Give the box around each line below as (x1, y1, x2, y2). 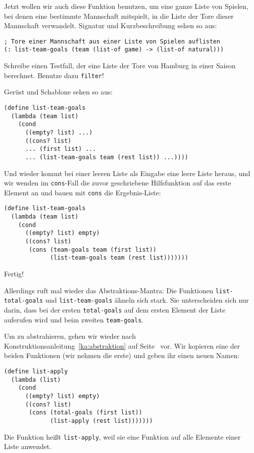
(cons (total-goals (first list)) (29, 409, 143, 416)
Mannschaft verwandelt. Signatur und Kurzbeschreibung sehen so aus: (4, 20, 217, 31)
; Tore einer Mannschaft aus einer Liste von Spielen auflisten (4, 38, 220, 45)
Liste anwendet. (4, 441, 51, 452)
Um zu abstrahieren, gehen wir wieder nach (4, 331, 136, 341)
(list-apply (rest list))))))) (50, 417, 153, 424)
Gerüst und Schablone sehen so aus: (4, 87, 113, 97)
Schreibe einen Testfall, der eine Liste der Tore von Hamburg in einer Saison (4, 60, 236, 71)
